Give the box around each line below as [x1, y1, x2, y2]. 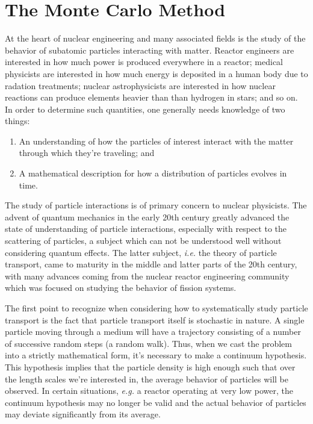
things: [5, 114, 30, 127]
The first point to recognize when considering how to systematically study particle [5, 302, 308, 314]
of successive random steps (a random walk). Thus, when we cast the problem [5, 337, 292, 349]
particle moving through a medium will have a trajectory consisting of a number [5, 325, 301, 338]
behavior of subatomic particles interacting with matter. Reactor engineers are [5, 43, 294, 56]
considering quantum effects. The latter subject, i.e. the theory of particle [5, 246, 277, 258]
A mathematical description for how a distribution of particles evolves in [19, 167, 287, 179]
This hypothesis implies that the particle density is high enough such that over [5, 360, 296, 373]
